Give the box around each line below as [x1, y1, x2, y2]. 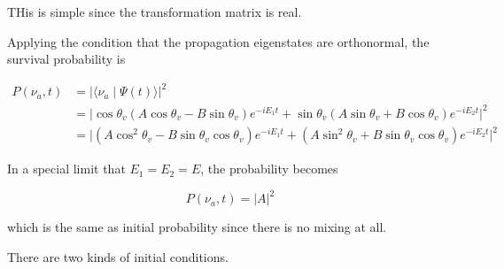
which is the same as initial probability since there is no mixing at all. [7, 218, 387, 236]
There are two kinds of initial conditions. [7, 248, 229, 266]
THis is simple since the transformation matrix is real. [7, 3, 302, 20]
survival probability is [7, 50, 126, 68]
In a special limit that [7, 159, 126, 178]
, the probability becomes [200, 159, 338, 178]
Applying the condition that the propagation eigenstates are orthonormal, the [7, 32, 430, 50]
